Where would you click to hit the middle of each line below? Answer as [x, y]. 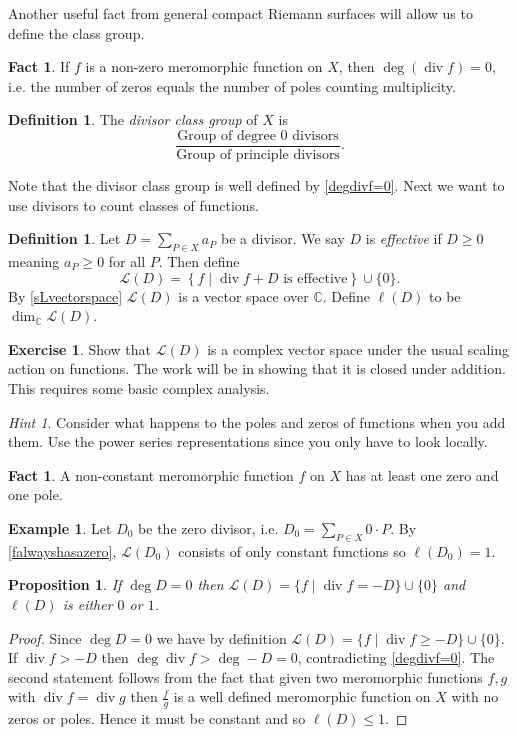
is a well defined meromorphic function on [302, 696]
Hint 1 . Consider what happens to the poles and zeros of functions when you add [257, 421]
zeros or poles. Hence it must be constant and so [157, 718]
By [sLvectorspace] [65, 295]
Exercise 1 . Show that [80, 348]
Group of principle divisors [258, 155]
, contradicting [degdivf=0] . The [396, 657]
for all [127, 261]
